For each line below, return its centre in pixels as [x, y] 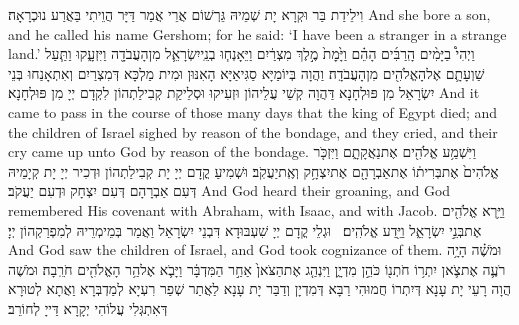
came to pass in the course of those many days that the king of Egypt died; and [253, 111]
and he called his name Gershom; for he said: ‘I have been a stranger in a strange [257, 33]
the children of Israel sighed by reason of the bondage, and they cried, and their [253, 131]
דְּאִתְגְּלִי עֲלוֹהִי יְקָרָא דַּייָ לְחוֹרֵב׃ [88, 307]
